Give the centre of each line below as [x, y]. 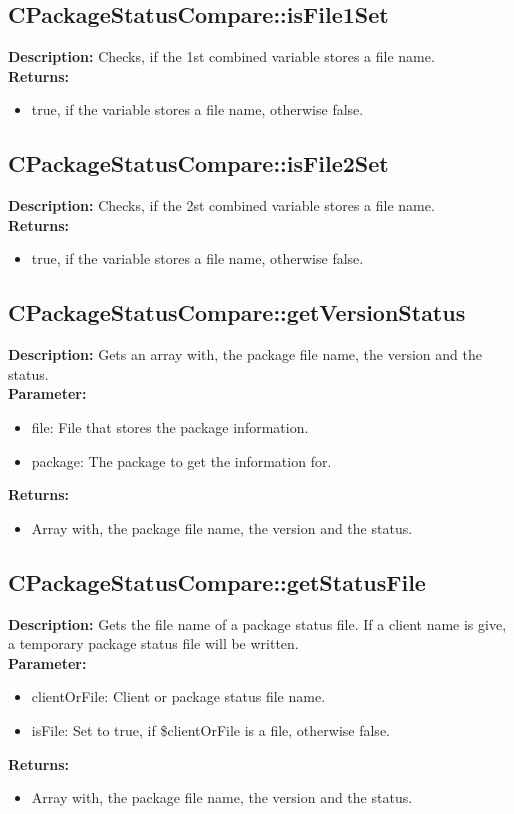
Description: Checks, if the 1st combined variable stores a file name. [221, 56]
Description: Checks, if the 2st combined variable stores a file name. [221, 205]
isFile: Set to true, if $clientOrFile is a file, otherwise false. [210, 729]
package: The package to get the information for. [181, 460]
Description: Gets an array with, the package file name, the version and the [245, 354]
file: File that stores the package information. [170, 426]
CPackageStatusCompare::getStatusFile [217, 581]
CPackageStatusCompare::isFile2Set [198, 163]
